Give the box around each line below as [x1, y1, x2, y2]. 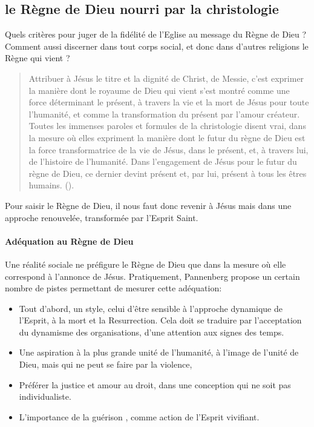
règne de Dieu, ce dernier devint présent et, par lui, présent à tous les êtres [28, 167, 307, 179]
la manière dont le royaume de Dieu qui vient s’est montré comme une [28, 84, 290, 96]
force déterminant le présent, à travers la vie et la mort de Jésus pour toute [28, 96, 309, 108]
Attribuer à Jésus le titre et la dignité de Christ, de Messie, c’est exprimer [28, 71, 304, 84]
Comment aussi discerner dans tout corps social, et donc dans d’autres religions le [5, 39, 309, 52]
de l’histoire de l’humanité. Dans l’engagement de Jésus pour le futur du [28, 155, 297, 168]
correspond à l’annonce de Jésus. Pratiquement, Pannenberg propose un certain [5, 270, 300, 282]
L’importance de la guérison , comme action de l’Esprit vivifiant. [19, 410, 260, 423]
